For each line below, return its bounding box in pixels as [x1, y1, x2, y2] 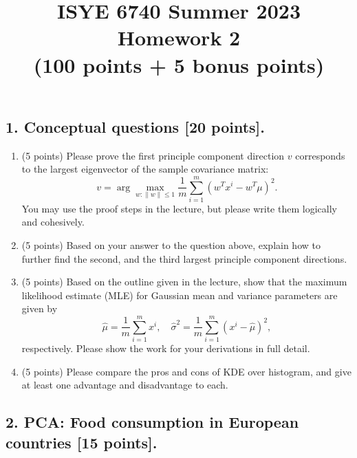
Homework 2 [117, 23, 241, 52]
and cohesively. [21, 215, 85, 229]
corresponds [295, 148, 345, 162]
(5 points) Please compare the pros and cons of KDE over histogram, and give [21, 364, 351, 378]
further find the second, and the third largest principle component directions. [21, 251, 347, 265]
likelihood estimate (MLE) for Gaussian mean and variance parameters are [21, 287, 338, 302]
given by [21, 301, 58, 316]
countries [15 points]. [6, 431, 158, 452]
